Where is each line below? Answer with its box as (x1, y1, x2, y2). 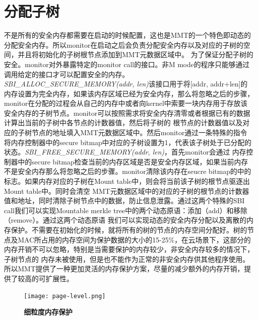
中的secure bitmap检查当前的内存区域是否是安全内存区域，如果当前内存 (17, 156, 248, 166)
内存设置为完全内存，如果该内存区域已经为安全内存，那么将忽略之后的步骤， (4, 88, 254, 98)
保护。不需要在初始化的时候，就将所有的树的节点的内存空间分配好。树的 (10, 225, 247, 235)
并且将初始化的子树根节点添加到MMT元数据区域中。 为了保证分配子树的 (17, 49, 254, 60)
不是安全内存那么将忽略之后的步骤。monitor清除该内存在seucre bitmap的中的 (4, 166, 251, 176)
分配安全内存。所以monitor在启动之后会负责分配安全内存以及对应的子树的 (4, 39, 244, 50)
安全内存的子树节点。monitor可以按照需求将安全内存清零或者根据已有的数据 (4, 107, 251, 118)
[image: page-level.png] (24, 292, 106, 300)
